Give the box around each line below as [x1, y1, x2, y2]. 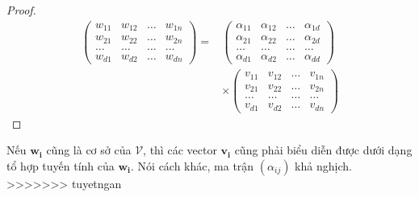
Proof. [6, 2, 36, 18]
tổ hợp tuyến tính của [6, 157, 115, 174]
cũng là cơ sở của [46, 142, 132, 158]
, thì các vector [143, 142, 217, 158]
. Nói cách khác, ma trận [131, 157, 254, 174]
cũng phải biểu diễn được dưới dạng [234, 142, 413, 158]
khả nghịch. [295, 157, 352, 174]
